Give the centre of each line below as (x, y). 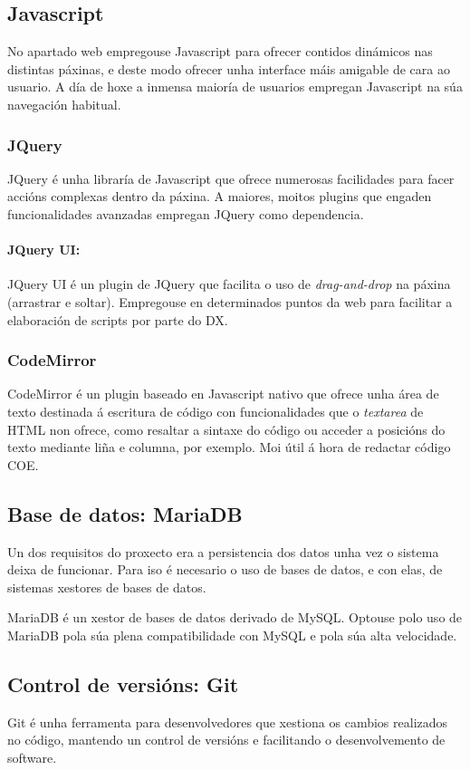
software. (32, 757)
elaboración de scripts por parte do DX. (118, 319)
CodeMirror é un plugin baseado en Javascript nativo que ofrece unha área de (223, 394)
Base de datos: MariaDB (125, 513)
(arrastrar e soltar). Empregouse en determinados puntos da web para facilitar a (230, 301)
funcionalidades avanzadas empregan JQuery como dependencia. (186, 213)
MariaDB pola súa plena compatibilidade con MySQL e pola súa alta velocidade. (232, 635)
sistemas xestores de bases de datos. (107, 587)
